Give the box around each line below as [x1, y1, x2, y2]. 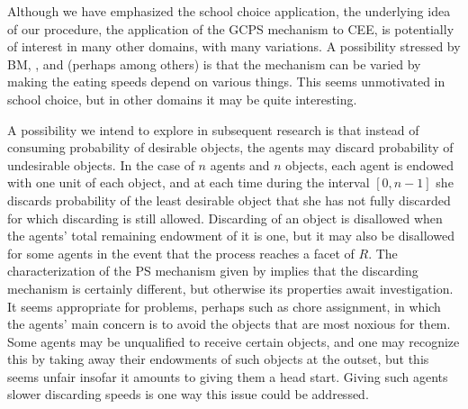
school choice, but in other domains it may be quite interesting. [7, 89, 357, 108]
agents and [210, 155, 270, 174]
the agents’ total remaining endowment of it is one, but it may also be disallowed [7, 226, 454, 245]
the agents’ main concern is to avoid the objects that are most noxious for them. [7, 314, 451, 333]
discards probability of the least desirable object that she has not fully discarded [7, 190, 451, 209]
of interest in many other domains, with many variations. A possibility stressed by [7, 37, 461, 56]
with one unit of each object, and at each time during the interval [7, 173, 370, 192]
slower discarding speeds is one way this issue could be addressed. [7, 385, 369, 404]
